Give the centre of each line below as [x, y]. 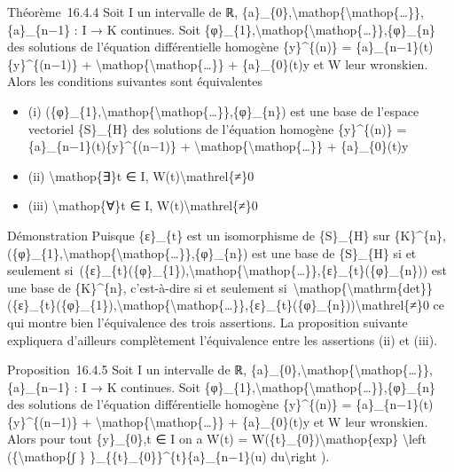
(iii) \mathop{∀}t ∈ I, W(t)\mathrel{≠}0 [143, 205]
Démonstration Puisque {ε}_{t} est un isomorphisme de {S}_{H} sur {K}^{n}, [227, 235]
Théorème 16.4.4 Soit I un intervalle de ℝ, [123, 12]
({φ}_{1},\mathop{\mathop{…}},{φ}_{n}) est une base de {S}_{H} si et [212, 252]
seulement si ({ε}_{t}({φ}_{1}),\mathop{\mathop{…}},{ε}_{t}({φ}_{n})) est [227, 270]
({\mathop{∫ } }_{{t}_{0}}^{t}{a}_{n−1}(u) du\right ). [168, 456]
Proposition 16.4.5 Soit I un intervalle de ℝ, [127, 370]
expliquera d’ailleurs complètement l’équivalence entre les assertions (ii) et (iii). [223, 339]
